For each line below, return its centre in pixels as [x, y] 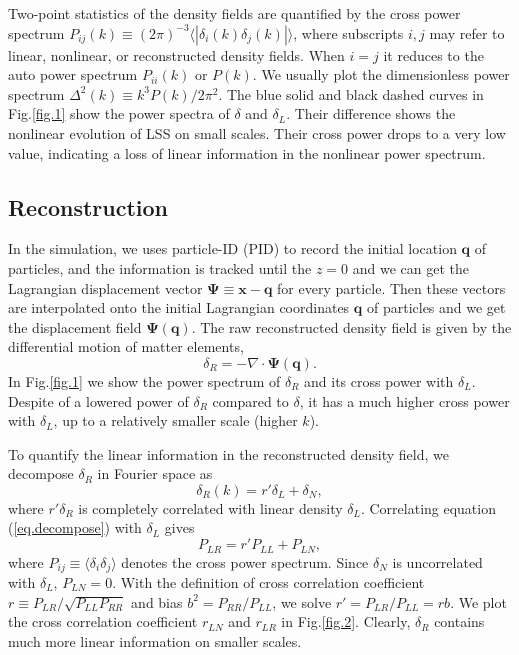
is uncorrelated [437, 561]
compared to [250, 400]
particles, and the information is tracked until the [160, 267]
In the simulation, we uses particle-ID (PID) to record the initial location [232, 248]
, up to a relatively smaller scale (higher [175, 420]
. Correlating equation [428, 507]
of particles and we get [436, 307]
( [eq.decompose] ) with [75, 527]
